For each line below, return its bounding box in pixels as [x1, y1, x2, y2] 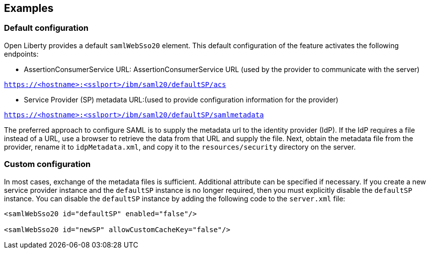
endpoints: [4, 49, 39, 58]
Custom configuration [4, 159, 91, 169]
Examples [4, 2, 54, 14]
